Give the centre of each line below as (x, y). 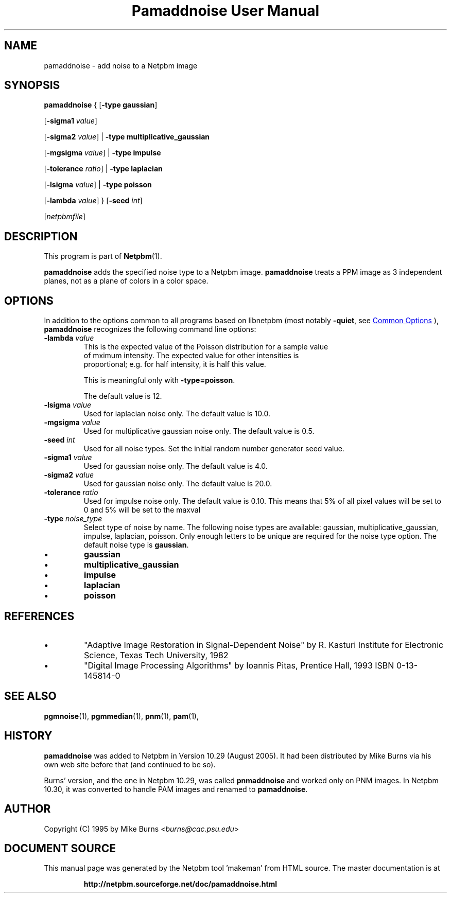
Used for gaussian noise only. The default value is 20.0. (178, 484)
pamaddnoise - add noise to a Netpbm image (121, 65)
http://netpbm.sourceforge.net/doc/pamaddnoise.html (180, 884)
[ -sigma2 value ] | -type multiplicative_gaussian (127, 137)
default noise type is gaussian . (136, 545)
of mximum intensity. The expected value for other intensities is (191, 356)
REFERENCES (39, 616)
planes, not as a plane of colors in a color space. (126, 281)
